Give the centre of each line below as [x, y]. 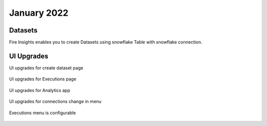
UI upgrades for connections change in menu [55, 101]
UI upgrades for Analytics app [40, 90]
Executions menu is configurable [43, 113]
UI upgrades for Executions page [43, 79]
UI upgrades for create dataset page [46, 68]
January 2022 [39, 13]
